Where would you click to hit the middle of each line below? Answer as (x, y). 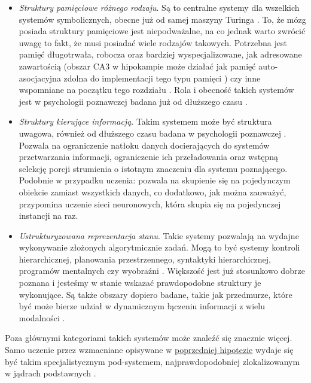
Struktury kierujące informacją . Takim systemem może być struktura (145, 121)
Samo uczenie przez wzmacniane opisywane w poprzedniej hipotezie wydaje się (149, 350)
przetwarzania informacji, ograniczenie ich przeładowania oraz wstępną (148, 157)
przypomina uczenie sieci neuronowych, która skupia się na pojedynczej (150, 203)
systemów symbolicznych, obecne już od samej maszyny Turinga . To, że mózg (162, 19)
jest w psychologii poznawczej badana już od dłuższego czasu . (133, 101)
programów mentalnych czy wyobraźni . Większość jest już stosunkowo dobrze (162, 271)
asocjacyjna (40, 78)
